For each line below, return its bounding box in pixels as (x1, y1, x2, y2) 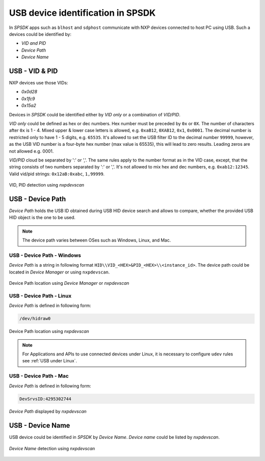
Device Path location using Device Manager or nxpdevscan (9, 280, 130, 286)
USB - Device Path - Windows (9, 252, 81, 259)
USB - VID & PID (9, 67, 58, 75)
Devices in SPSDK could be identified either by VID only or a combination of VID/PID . (9, 111, 181, 117)
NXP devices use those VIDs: (9, 80, 68, 86)
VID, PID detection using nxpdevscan (9, 182, 84, 188)
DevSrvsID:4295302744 (19, 396, 72, 402)
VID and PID (21, 40, 46, 46)
